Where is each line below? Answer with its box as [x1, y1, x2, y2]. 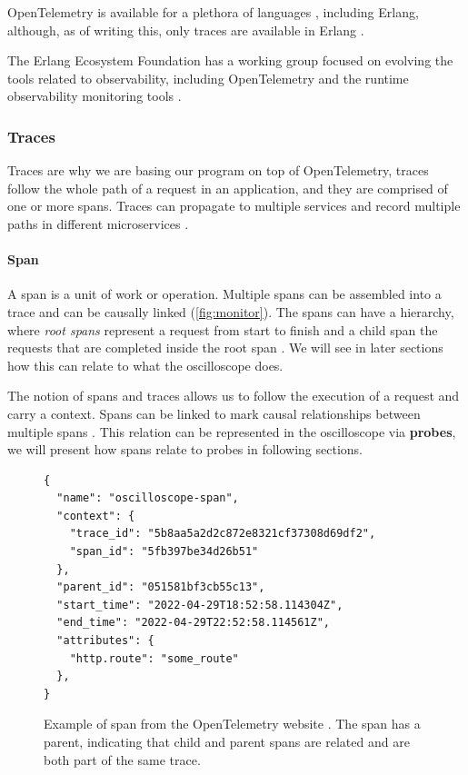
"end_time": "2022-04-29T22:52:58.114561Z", [56, 616, 330, 630]
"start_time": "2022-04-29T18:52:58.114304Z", [56, 598, 344, 611]
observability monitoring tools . [7, 86, 182, 105]
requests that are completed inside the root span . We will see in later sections [7, 338, 443, 357]
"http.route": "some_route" [69, 651, 239, 665]
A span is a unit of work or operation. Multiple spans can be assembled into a [7, 284, 442, 303]
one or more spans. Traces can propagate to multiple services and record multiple [7, 196, 461, 215]
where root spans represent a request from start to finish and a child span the [7, 320, 438, 339]
